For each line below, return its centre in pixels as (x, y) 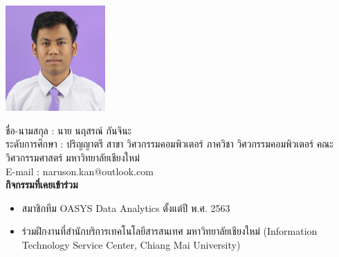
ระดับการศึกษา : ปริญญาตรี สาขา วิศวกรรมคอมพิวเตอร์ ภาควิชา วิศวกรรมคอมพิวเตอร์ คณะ (169, 144)
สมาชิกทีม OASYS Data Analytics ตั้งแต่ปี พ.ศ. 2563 (126, 207)
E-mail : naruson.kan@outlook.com (80, 171)
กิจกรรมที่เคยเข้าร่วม (42, 185)
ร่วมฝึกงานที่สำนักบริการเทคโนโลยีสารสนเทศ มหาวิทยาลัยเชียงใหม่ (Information (169, 231)
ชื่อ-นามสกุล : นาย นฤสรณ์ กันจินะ (69, 130)
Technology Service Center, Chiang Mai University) (131, 244)
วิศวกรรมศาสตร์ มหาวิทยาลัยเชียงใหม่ (73, 157)
